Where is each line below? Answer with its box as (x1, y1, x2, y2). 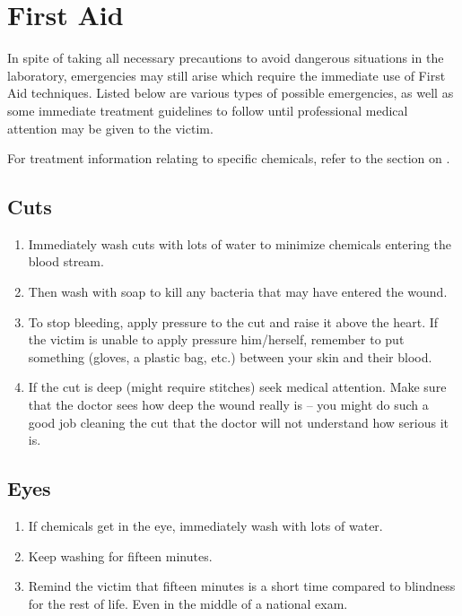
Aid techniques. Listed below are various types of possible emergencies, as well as (7, 83, 454, 102)
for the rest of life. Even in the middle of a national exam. (28, 594, 348, 612)
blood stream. (28, 252, 104, 271)
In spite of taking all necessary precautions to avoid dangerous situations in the (7, 48, 444, 67)
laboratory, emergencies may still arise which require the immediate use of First (7, 65, 446, 84)
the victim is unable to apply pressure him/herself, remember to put (28, 330, 405, 349)
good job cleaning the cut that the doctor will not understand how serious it (28, 412, 449, 431)
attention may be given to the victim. (7, 118, 214, 137)
